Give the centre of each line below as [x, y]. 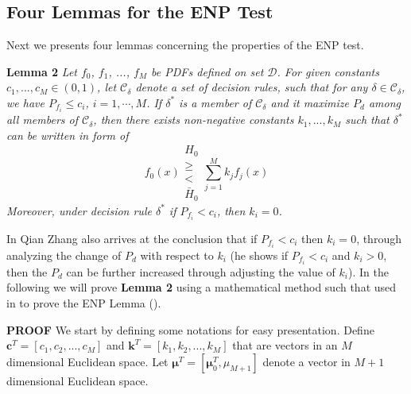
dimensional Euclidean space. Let [87, 361]
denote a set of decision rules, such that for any [252, 87]
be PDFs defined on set [207, 71]
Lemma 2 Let [42, 71]
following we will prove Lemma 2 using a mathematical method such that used [202, 287]
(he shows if [259, 255]
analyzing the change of [64, 255]
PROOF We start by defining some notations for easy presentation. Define [190, 329]
